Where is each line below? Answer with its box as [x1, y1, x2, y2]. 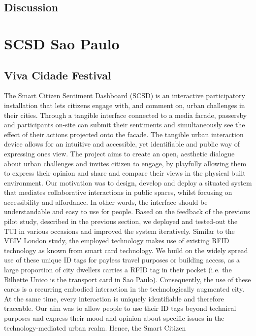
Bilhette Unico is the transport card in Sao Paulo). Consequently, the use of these [4, 274, 251, 284]
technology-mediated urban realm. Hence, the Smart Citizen [4, 322, 186, 333]
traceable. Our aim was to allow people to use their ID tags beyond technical [4, 303, 236, 313]
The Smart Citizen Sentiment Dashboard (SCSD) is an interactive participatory [4, 90, 245, 101]
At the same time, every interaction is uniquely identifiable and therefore [4, 293, 224, 303]
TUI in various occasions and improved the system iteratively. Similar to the [4, 225, 235, 236]
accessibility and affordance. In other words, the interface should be [4, 196, 208, 207]
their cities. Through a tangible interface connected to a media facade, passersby [4, 110, 247, 120]
